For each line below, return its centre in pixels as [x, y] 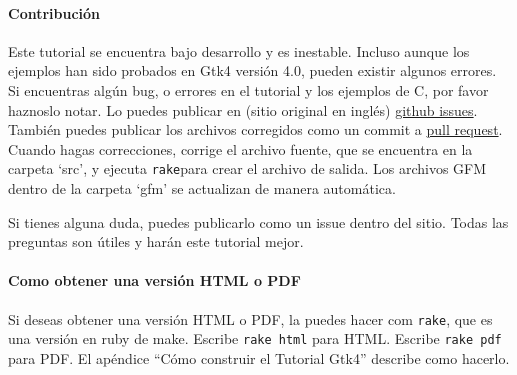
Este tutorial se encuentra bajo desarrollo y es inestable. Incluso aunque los [239, 50]
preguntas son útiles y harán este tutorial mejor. [156, 241]
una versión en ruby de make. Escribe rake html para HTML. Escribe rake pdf [255, 338]
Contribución [54, 12]
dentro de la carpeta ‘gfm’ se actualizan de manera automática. [202, 188]
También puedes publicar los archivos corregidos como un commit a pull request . [255, 129]
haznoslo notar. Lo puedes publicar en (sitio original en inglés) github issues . [243, 109]
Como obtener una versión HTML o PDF [154, 280]
